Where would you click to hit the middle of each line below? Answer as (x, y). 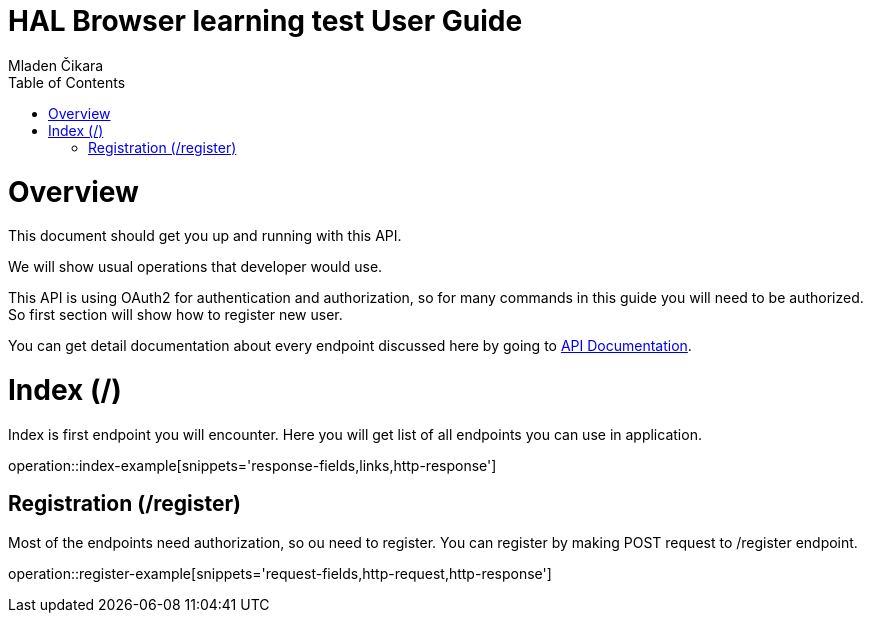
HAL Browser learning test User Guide (265, 21)
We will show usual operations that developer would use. (195, 267)
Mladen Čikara (56, 65)
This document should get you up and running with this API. (205, 236)
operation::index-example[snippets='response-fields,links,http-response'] (252, 465)
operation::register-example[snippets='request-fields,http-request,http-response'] (280, 573)
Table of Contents (67, 82)
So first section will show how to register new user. (175, 315)
